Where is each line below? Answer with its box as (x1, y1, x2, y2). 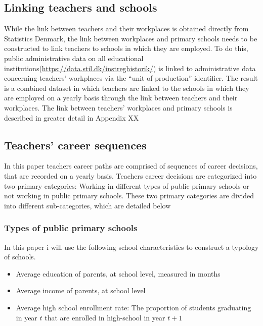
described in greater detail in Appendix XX (4, 112, 139, 123)
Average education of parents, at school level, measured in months (16, 268, 221, 279)
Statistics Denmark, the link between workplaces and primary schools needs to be (4, 33, 257, 43)
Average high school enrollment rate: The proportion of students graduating (16, 302, 251, 312)
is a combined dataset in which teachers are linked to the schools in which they (4, 82, 249, 93)
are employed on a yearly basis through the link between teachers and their (4, 92, 238, 103)
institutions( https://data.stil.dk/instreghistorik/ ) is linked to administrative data (4, 63, 256, 73)
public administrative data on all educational (4, 52, 144, 63)
